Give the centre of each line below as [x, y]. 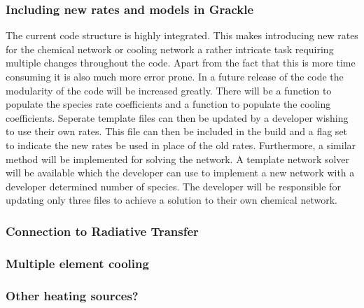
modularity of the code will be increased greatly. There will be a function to [169, 90]
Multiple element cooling [77, 263]
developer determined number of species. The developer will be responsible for [173, 186]
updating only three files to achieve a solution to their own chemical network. [171, 200]
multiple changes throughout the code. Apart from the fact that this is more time [181, 63]
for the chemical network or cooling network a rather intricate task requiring [170, 49]
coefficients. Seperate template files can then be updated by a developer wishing [177, 117]
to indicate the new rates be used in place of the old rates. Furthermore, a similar [181, 145]
